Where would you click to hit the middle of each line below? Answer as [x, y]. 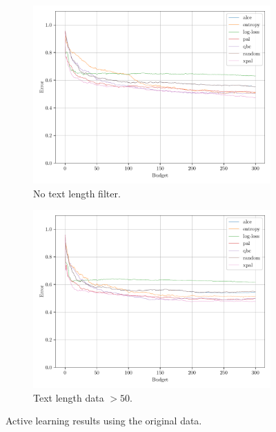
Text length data [69, 397]
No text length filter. [77, 193]
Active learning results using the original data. [104, 421]
